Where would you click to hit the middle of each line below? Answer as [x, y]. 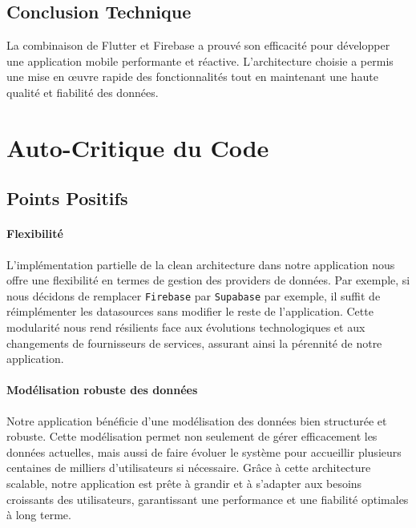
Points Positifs [67, 198]
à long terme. [39, 515]
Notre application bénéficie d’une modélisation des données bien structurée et [197, 420]
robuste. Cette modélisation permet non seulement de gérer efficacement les [192, 436]
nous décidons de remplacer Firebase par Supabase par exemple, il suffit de [194, 295]
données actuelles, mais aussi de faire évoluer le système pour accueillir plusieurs [204, 451]
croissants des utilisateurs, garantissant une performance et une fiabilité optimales [208, 499]
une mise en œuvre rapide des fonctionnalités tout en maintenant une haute [192, 77]
